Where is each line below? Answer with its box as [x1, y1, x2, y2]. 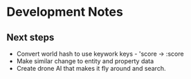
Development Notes [6, 4, 124, 20]
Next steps [6, 32, 55, 43]
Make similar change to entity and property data [16, 57, 154, 65]
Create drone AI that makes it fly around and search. [16, 65, 166, 72]
